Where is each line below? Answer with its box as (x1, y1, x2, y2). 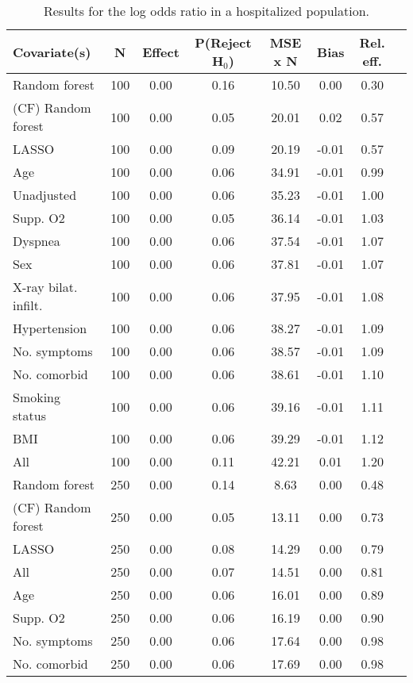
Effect (142, 42, 179, 61)
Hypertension (13, 319, 87, 337)
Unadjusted (13, 186, 77, 204)
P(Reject (195, 33, 252, 52)
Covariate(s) (13, 42, 91, 61)
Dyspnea (13, 232, 60, 250)
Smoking (13, 388, 61, 406)
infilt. (13, 296, 43, 314)
